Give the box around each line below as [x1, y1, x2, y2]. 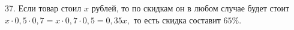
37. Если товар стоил [5, 2, 82, 14]
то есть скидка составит [133, 13, 221, 26]
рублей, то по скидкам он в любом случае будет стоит [91, 2, 290, 14]
